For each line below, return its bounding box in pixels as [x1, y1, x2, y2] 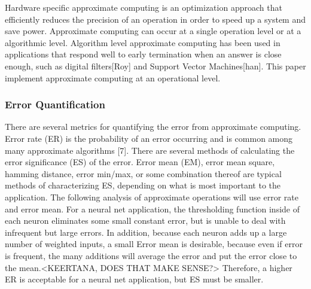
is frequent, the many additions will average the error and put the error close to [5, 249, 297, 261]
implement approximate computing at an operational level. [5, 71, 221, 84]
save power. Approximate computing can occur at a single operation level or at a [5, 25, 301, 37]
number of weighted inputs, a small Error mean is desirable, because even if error [5, 238, 303, 250]
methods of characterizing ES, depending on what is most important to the [5, 179, 281, 191]
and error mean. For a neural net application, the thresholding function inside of [5, 202, 300, 215]
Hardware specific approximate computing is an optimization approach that [5, 1, 282, 13]
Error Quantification [5, 97, 105, 112]
